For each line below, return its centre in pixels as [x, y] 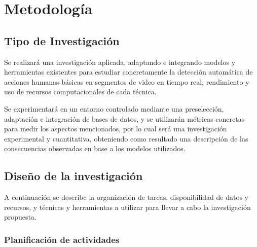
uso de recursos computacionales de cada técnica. [80, 92]
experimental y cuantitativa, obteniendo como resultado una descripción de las [126, 138]
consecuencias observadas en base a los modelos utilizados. [95, 148]
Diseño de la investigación [74, 176]
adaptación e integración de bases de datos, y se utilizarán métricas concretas [124, 118]
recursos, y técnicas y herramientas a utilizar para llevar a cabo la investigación [127, 207]
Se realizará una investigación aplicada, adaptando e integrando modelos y [120, 62]
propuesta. [20, 217]
